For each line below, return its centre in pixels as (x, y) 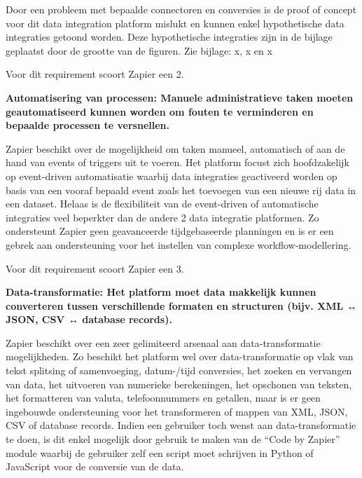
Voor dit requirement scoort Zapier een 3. (95, 268)
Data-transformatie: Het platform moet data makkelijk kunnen (161, 292)
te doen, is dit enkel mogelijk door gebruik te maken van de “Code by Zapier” (173, 439)
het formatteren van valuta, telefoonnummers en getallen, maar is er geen (163, 398)
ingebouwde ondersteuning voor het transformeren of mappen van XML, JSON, (177, 411)
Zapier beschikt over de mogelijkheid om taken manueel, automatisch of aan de (175, 148)
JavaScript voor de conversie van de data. (95, 466)
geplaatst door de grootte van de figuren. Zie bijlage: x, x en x (139, 50)
